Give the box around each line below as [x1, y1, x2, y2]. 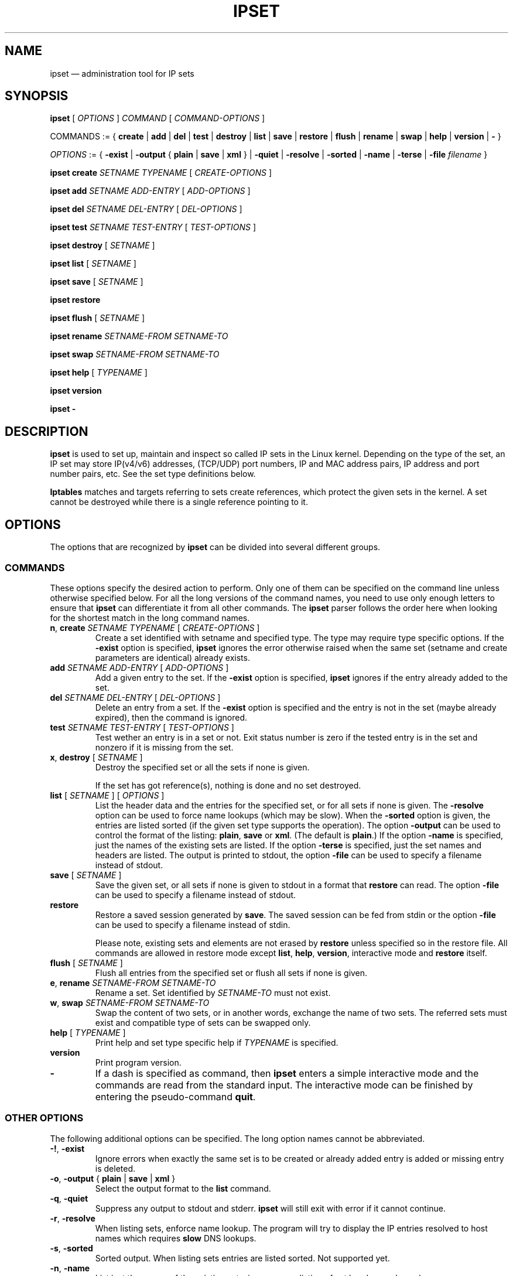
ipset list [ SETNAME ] [50, 258, 136, 269]
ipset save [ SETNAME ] [50, 277, 143, 287]
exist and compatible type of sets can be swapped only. [95, 1017, 311, 1028]
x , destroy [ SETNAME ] [50, 752, 143, 762]
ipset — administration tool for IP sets [50, 68, 194, 79]
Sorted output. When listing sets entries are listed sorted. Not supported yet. [95, 1253, 390, 1263]
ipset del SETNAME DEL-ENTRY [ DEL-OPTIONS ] [50, 204, 242, 214]
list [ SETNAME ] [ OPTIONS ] [50, 790, 165, 800]
